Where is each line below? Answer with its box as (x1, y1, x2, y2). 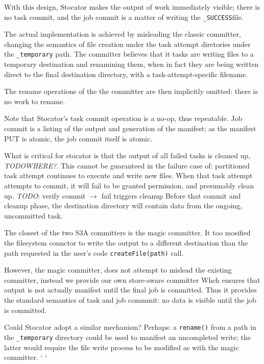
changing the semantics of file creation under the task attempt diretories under (4, 38, 251, 49)
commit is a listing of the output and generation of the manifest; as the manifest (4, 123, 256, 134)
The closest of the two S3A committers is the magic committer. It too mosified (4, 227, 251, 238)
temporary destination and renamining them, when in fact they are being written (4, 59, 259, 69)
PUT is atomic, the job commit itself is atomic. (4, 133, 153, 143)
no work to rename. (4, 95, 65, 106)
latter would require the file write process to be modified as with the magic (4, 342, 239, 352)
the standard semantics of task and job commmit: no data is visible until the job (4, 295, 257, 305)
